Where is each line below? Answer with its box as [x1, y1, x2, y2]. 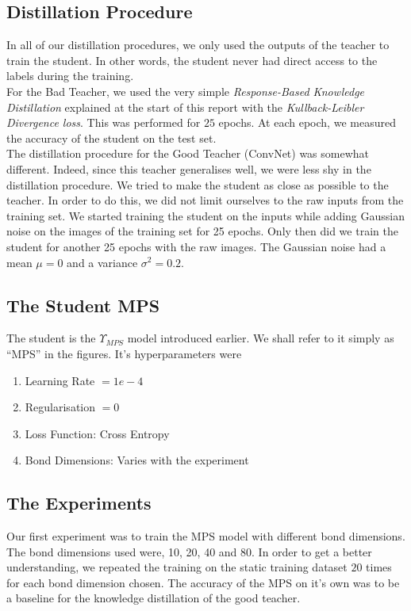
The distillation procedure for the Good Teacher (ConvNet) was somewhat [6, 145, 370, 162]
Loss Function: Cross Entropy [25, 425, 170, 441]
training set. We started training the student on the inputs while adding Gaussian [6, 207, 405, 223]
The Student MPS [6, 292, 160, 317]
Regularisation [25, 399, 96, 415]
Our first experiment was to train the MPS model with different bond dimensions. [6, 528, 405, 544]
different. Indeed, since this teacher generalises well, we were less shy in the [6, 160, 371, 177]
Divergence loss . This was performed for [6, 114, 201, 131]
